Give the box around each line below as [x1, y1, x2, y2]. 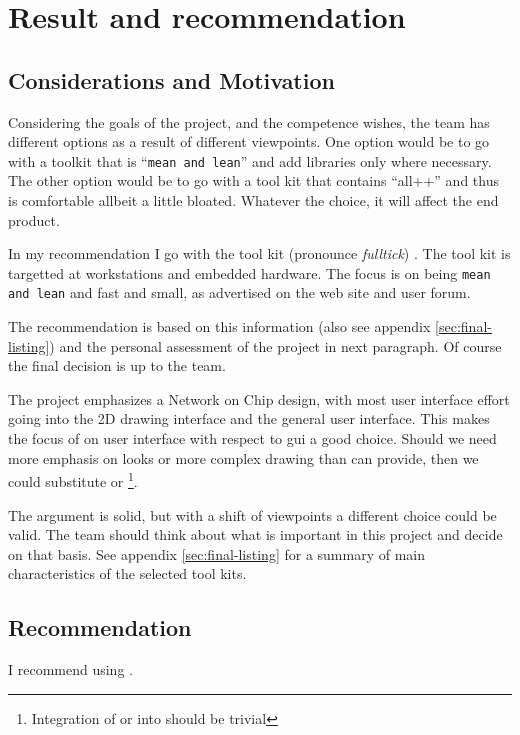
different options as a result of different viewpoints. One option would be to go [8, 131, 490, 152]
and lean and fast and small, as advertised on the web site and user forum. [8, 282, 471, 303]
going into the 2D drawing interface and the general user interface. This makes [8, 408, 490, 429]
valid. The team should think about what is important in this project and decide [8, 524, 503, 545]
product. [8, 209, 60, 230]
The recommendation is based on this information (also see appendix [8, 316, 431, 337]
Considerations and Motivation [8, 64, 335, 95]
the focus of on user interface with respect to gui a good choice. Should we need [8, 428, 497, 449]
